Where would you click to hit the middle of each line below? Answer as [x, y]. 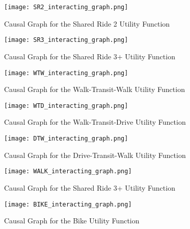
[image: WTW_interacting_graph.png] [66, 73]
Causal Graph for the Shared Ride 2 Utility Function [87, 23]
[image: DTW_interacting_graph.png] [66, 139]
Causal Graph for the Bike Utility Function [72, 221]
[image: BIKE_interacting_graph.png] [68, 204]
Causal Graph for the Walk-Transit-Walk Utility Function [94, 89]
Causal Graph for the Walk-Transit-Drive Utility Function [95, 122]
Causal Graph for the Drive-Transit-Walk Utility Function [95, 155]
